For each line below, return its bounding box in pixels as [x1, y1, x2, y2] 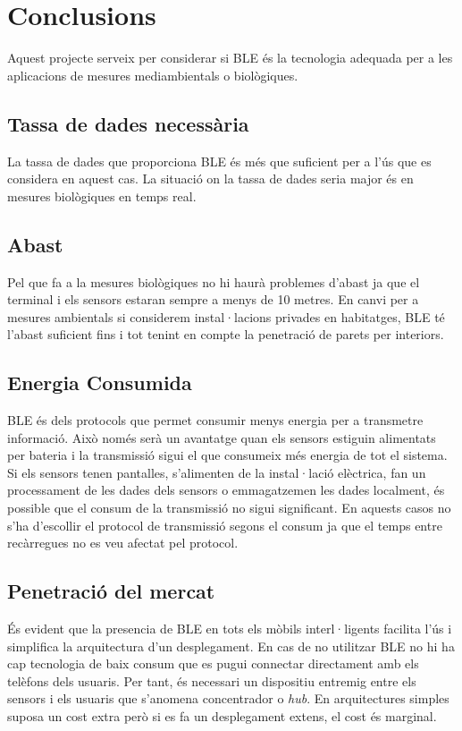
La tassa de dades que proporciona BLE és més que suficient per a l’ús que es [7, 151, 432, 170]
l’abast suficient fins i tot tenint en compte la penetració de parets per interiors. [7, 325, 444, 344]
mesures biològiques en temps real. [7, 186, 197, 205]
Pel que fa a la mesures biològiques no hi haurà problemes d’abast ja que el [7, 272, 420, 291]
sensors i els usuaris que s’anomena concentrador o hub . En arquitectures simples [7, 689, 449, 708]
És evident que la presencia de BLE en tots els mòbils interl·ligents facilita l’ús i [7, 619, 452, 638]
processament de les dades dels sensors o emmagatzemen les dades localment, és [7, 480, 445, 499]
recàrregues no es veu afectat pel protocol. [7, 533, 239, 552]
